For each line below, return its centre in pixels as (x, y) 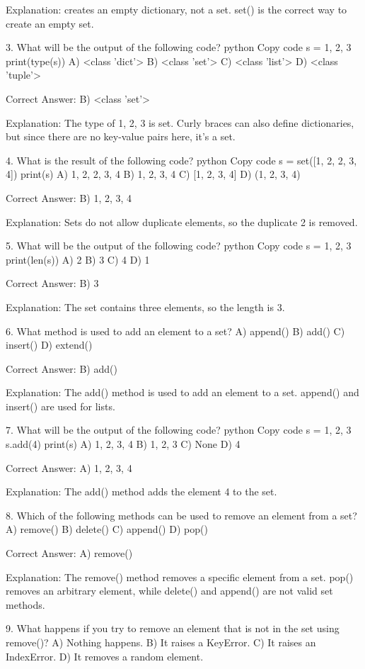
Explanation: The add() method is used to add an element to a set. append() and (182, 392)
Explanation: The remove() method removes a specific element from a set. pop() (180, 577)
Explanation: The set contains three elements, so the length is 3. (145, 307)
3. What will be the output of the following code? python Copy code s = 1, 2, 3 (179, 47)
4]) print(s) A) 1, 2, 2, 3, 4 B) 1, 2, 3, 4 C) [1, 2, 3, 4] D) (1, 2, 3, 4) (153, 174)
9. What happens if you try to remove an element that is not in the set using (173, 628)
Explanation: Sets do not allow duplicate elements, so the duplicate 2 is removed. (182, 221)
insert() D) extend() (49, 345)
